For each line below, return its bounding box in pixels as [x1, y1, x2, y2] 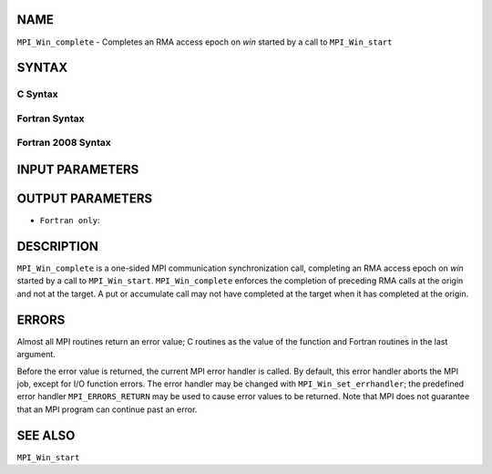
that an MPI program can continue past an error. [16, 404, 198, 415]
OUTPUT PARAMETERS [16, 191, 153, 207]
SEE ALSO [16, 428, 76, 443]
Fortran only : [39, 215, 100, 226]
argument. [16, 349, 56, 360]
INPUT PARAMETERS [16, 162, 139, 178]
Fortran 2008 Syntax [16, 137, 111, 149]
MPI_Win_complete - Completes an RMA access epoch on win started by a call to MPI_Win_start [16, 36, 393, 47]
